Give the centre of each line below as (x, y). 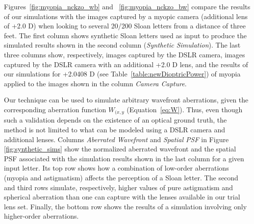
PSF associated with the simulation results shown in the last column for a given (124, 158)
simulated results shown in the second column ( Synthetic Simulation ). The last (122, 45)
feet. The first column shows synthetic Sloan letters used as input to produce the (125, 35)
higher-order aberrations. (41, 216)
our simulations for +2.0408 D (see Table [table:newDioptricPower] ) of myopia (122, 74)
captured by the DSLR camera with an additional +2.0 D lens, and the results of (126, 64)
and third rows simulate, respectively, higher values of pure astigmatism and (118, 187)
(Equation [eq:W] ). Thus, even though (185, 109)
